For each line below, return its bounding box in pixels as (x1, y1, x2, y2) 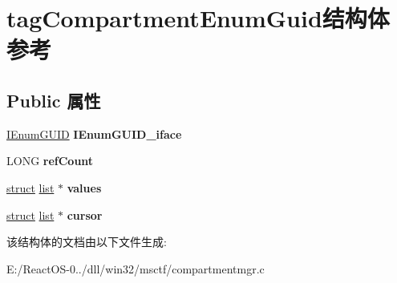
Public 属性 (6, 87, 101, 112)
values (67, 179, 102, 196)
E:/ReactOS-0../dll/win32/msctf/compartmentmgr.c (6, 260, 265, 277)
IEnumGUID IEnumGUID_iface (6, 125, 182, 142)
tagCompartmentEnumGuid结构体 (6, 2, 390, 34)
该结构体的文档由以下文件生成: (6, 233, 167, 250)
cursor (67, 206, 103, 223)
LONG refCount (6, 152, 94, 169)
